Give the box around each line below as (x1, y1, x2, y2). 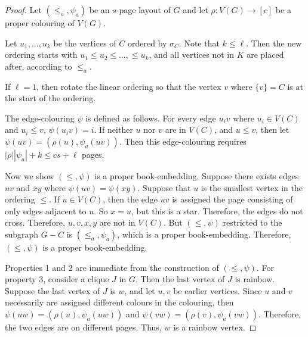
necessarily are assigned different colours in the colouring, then (5, 296, 234, 308)
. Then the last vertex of (135, 273, 225, 285)
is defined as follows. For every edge (85, 111, 216, 124)
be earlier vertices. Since (173, 284, 262, 297)
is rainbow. (235, 273, 275, 285)
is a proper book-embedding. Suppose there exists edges (94, 169, 299, 182)
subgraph (5, 227, 39, 240)
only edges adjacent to (5, 204, 87, 217)
